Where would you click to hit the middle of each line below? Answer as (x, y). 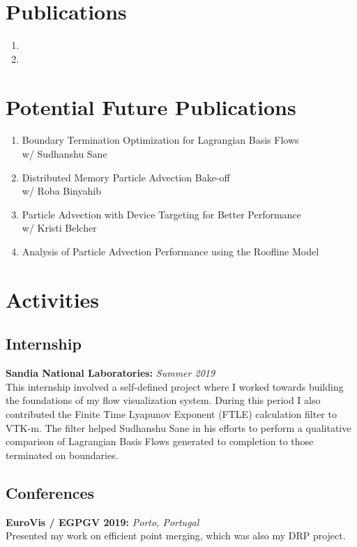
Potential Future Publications (151, 106)
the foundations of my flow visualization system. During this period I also (163, 400)
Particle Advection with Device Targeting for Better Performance (161, 214)
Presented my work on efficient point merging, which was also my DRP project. (176, 535)
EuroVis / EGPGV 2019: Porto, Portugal (102, 522)
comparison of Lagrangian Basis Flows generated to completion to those (160, 441)
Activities (53, 299)
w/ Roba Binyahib (61, 191)
